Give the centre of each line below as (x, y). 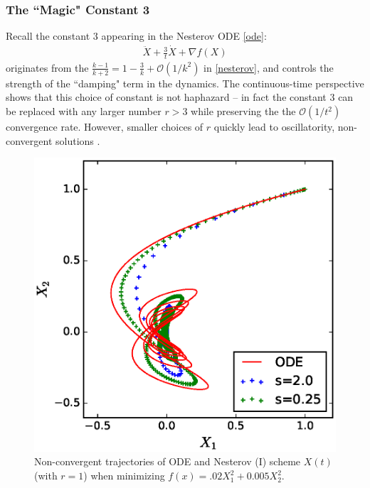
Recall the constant (48, 36)
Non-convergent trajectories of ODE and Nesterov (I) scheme (168, 461)
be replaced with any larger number (84, 111)
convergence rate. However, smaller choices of (105, 127)
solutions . (78, 140)
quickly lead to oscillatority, (274, 127)
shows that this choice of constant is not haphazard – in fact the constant (166, 97)
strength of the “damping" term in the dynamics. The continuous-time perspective (185, 83)
